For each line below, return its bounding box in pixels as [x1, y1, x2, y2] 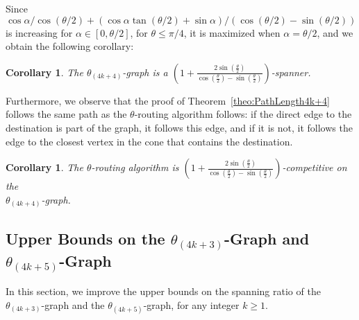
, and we [317, 25, 353, 39]
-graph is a [122, 64, 168, 79]
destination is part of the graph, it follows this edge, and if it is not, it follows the [6, 120, 353, 134]
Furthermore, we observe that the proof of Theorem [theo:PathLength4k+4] [6, 93, 330, 107]
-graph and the [41, 297, 105, 312]
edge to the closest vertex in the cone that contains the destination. [6, 134, 293, 148]
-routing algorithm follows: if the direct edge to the [134, 107, 352, 121]
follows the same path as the [6, 107, 127, 121]
